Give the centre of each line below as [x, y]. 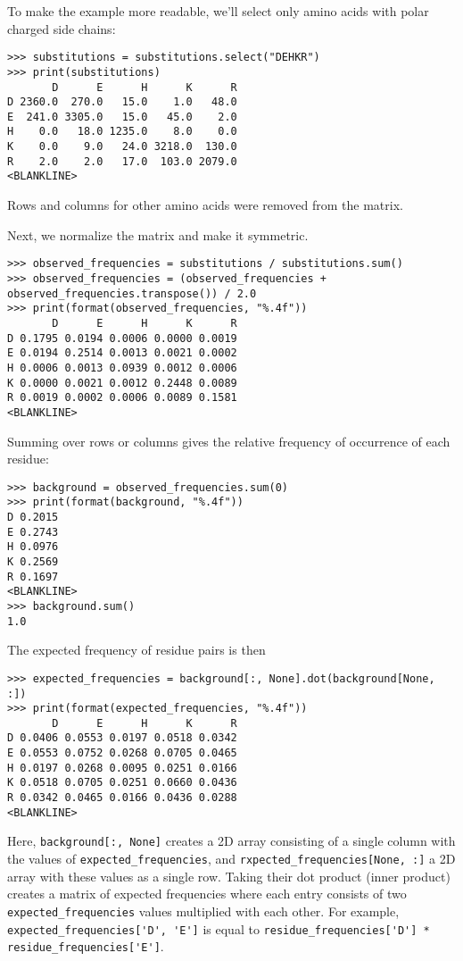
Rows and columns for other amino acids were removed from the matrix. [205, 205]
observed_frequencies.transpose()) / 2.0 [132, 293]
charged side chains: [62, 28]
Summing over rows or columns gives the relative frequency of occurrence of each [229, 441]
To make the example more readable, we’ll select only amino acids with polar [218, 11]
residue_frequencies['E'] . [86, 946]
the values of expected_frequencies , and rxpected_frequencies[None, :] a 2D [231, 859]
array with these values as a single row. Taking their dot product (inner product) [229, 876]
